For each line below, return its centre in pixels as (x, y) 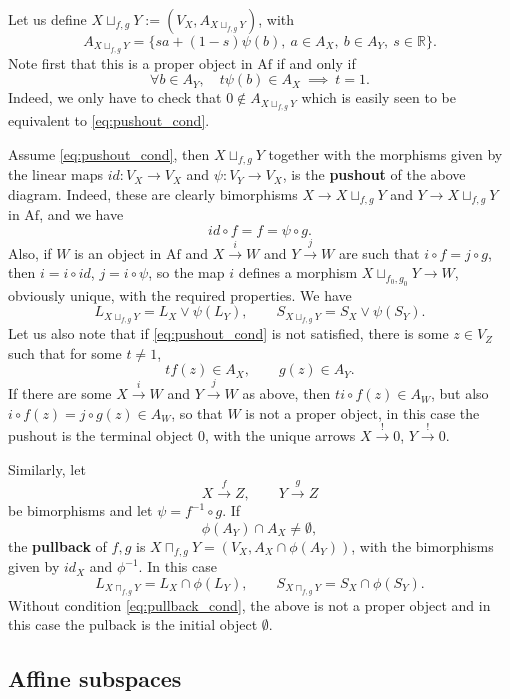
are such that (379, 252)
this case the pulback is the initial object (133, 624)
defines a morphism (298, 272)
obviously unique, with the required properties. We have (180, 294)
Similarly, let (47, 468)
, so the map (186, 272)
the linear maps (56, 174)
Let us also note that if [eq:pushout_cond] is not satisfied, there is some (228, 333)
